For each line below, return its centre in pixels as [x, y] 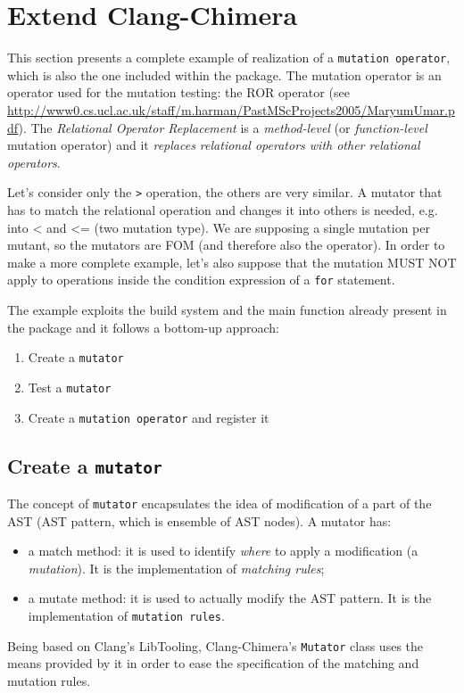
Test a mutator [70, 387]
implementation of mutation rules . [126, 615]
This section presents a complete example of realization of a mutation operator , [229, 58]
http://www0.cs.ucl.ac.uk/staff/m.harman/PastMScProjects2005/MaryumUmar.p [231, 109]
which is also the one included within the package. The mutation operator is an [224, 74]
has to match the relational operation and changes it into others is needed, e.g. [223, 210]
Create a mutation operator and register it [149, 417]
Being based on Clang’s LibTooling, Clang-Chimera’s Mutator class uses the [215, 645]
